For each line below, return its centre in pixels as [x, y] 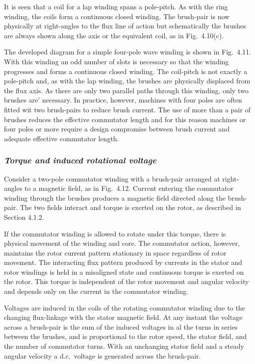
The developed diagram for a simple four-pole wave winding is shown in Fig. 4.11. [127, 52]
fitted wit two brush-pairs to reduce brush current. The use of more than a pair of [127, 109]
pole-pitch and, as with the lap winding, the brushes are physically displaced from [127, 81]
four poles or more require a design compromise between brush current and [117, 129]
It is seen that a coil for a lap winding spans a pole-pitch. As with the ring [116, 6]
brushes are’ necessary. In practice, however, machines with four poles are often [123, 100]
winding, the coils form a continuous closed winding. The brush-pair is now [117, 16]
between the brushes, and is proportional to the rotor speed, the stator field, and [125, 336]
